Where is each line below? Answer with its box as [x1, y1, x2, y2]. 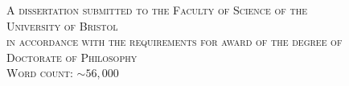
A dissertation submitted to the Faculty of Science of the [6, 2, 308, 18]
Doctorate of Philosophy [6, 48, 138, 65]
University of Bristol [6, 17, 118, 34]
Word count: [6, 64, 73, 81]
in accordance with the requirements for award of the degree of [6, 33, 343, 50]
